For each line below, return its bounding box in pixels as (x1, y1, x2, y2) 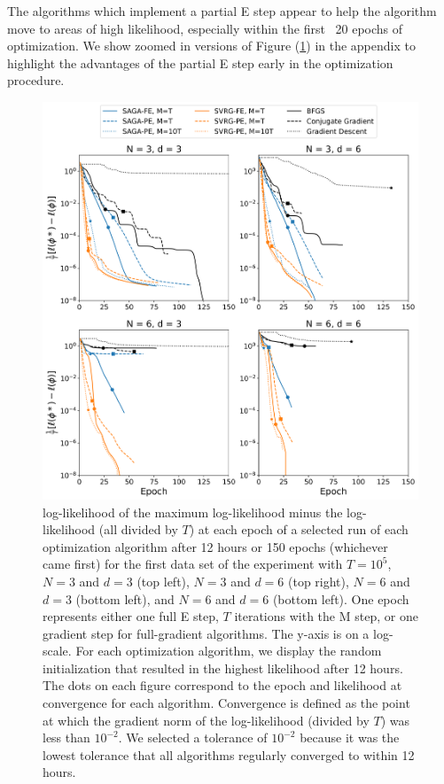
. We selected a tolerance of (118, 728, 268, 747)
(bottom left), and (75, 589, 175, 608)
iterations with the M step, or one (234, 607, 418, 625)
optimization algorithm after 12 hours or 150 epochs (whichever (43, 537, 388, 555)
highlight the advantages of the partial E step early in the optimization (7, 53, 393, 72)
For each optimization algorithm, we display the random (75, 641, 382, 660)
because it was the (300, 728, 400, 747)
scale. (43, 641, 72, 660)
